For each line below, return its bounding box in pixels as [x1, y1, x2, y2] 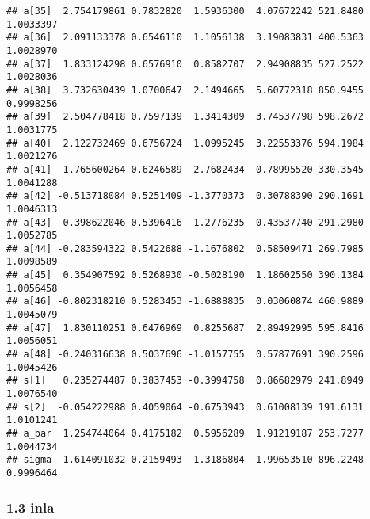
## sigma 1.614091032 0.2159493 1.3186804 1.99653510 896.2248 [6, 454, 364, 466]
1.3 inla [6, 497, 55, 517]
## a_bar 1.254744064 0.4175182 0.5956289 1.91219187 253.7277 [6, 428, 364, 439]
